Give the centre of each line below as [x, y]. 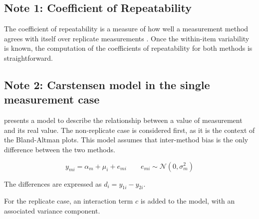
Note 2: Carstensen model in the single [107, 84]
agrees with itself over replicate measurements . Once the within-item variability [127, 38]
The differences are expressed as [53, 183]
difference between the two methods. [60, 149]
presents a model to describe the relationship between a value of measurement [123, 120]
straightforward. [28, 57]
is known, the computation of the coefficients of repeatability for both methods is [128, 48]
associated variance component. [52, 210]
